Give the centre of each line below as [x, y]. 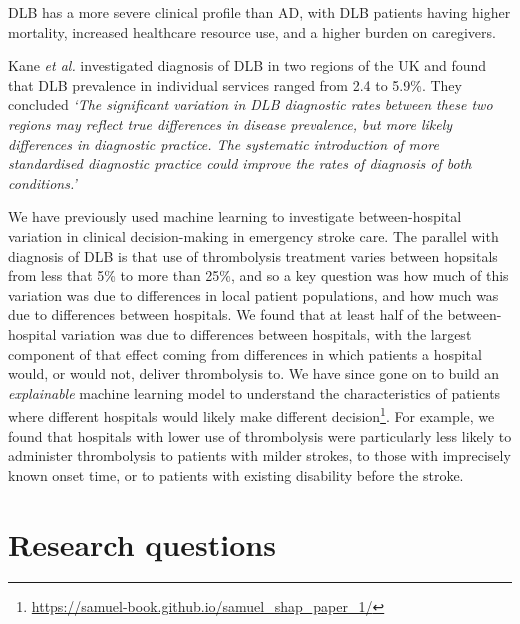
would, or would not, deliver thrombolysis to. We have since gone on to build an [254, 373]
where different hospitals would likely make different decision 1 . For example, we [251, 414]
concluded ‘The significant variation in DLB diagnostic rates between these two [250, 104]
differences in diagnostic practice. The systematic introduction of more [223, 143]
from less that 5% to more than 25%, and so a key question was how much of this [258, 275]
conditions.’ [42, 182]
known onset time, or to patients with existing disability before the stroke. [236, 474]
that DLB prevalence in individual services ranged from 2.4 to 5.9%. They [235, 84]
